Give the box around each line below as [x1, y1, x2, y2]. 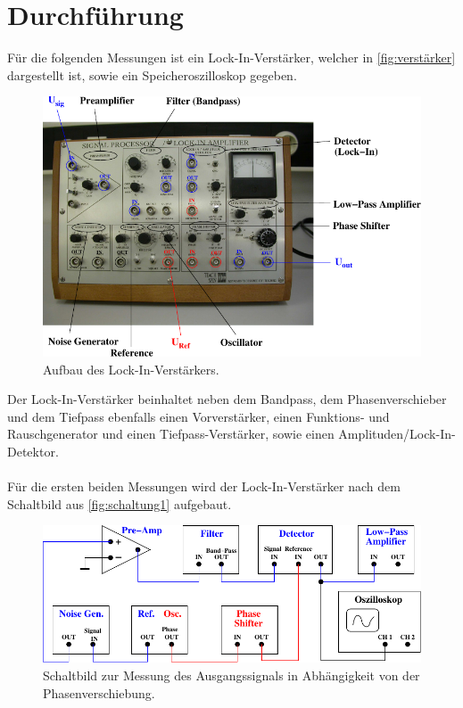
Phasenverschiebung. [43, 683, 155, 702]
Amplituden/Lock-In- [338, 424, 456, 443]
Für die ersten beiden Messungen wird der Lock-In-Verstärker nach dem [7, 477, 401, 496]
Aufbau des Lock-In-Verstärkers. [43, 359, 219, 378]
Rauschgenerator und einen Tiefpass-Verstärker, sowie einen [7, 424, 335, 443]
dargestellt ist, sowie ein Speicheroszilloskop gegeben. [7, 65, 297, 84]
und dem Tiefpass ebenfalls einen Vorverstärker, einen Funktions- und [7, 407, 390, 425]
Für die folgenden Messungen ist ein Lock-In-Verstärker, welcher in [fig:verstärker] [7, 48, 456, 67]
